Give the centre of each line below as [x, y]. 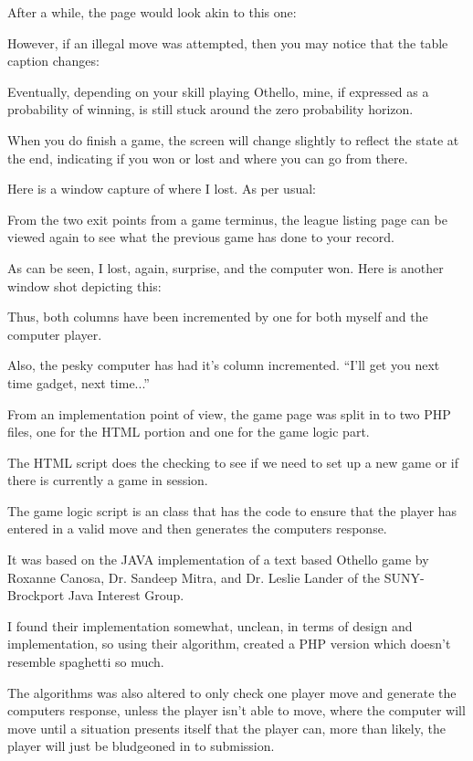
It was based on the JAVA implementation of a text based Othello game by [218, 560]
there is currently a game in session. [108, 480]
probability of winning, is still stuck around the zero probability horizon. [210, 109]
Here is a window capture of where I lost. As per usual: [162, 189]
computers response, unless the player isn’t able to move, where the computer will [236, 710]
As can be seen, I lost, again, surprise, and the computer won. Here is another [226, 267]
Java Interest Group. [126, 595]
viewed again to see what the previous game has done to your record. [201, 237]
